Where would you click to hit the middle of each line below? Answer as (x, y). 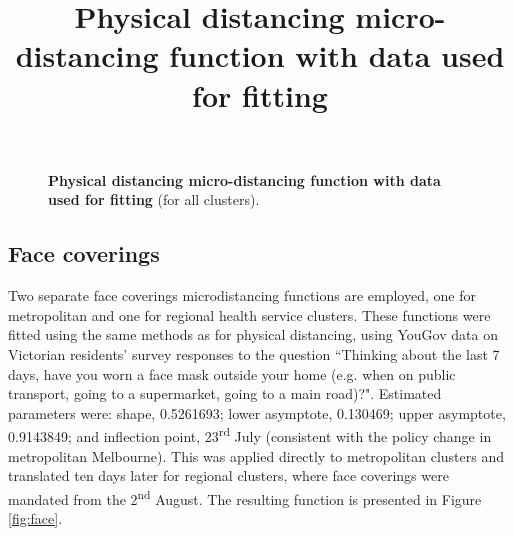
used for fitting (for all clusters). (154, 199)
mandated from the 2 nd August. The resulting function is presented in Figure (245, 497)
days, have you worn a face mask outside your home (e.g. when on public (232, 373)
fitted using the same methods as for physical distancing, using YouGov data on (253, 334)
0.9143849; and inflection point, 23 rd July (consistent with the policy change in (250, 434)
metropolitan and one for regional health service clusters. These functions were (249, 314)
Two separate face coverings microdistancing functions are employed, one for (242, 295)
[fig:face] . (35, 517)
